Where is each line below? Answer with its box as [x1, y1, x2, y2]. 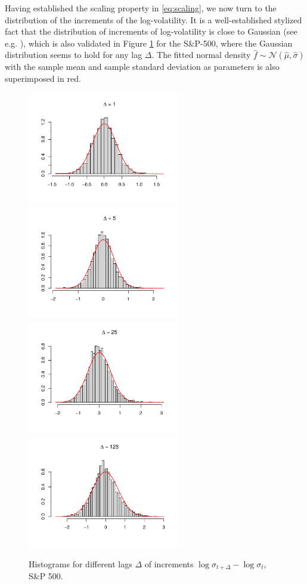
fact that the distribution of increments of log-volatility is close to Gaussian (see [5, 25, 297, 38]
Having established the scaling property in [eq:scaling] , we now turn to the [5, 2, 277, 14]
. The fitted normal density [151, 48, 251, 61]
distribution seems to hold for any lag [5, 48, 142, 61]
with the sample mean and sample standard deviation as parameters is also [5, 60, 280, 73]
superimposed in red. [5, 72, 81, 84]
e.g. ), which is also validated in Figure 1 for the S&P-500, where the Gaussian [5, 36, 293, 49]
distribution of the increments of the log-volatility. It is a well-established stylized [5, 13, 302, 26]
